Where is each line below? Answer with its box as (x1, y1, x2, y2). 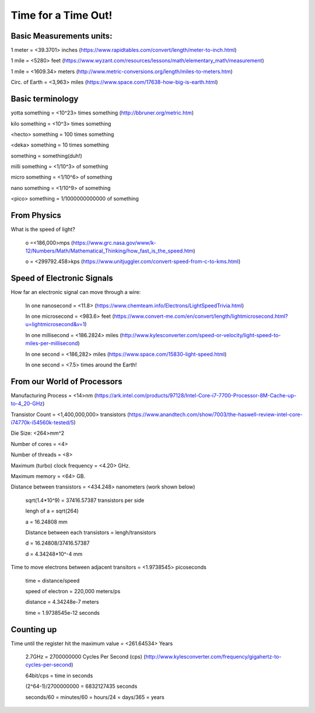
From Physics (10, 210, 61, 220)
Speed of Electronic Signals (10, 274, 113, 283)
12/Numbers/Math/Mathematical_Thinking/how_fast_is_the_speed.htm (25, 247, 194, 254)
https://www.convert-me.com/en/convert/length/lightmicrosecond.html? (114, 313, 288, 320)
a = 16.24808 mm (25, 518, 68, 525)
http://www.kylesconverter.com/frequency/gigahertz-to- (145, 653, 282, 660)
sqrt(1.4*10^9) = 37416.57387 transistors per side (25, 497, 145, 504)
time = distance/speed (25, 577, 80, 584)
